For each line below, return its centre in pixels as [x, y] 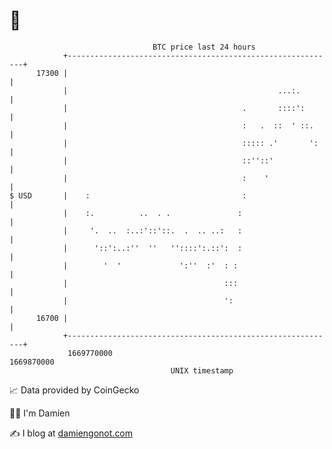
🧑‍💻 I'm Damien [40, 413]
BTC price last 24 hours [204, 47]
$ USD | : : [128, 195]
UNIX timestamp [202, 370]
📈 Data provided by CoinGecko [74, 390]
